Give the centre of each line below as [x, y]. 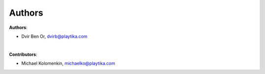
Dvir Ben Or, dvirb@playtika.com [54, 36]
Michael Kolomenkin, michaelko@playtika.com [68, 63]
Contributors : [23, 54]
